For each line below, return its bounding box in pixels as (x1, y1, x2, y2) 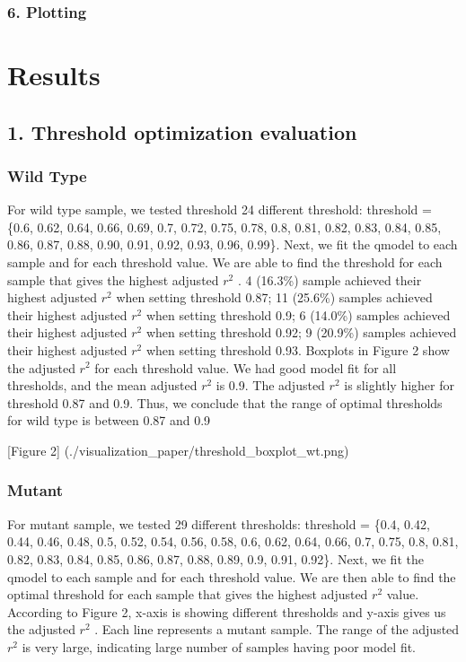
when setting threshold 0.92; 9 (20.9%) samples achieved (145, 323, 457, 342)
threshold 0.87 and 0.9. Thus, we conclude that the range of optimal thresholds (7, 393, 443, 412)
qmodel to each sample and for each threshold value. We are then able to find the (7, 567, 456, 586)
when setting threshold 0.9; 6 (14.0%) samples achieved (145, 305, 451, 324)
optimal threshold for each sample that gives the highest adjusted (7, 585, 368, 604)
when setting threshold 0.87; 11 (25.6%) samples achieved (116, 288, 433, 307)
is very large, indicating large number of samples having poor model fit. (22, 637, 417, 656)
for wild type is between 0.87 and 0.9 (7, 411, 211, 430)
